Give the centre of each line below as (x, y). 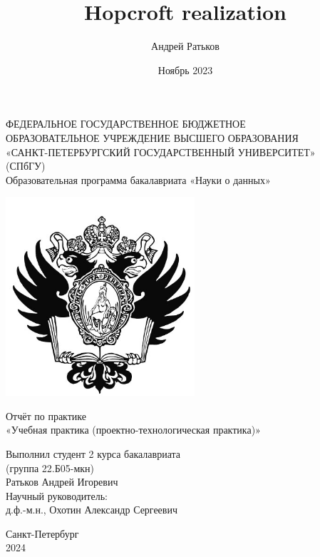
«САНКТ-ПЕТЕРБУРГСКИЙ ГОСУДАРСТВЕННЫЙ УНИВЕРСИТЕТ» (161, 152)
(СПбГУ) (26, 166)
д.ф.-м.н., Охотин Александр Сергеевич (92, 510)
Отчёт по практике (46, 415)
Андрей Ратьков (185, 46)
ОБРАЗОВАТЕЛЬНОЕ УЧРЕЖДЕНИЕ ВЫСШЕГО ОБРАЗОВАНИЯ (152, 137)
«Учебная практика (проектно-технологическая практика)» (133, 430)
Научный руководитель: (57, 495)
